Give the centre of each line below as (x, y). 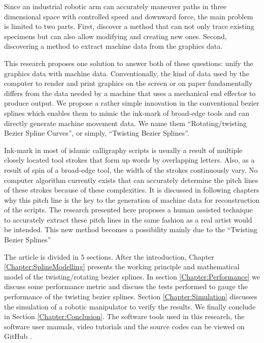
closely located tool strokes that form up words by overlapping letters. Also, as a (129, 160)
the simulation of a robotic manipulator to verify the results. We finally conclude (130, 306)
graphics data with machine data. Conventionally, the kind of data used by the (127, 73)
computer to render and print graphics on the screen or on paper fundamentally (128, 83)
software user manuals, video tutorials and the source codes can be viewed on (124, 326)
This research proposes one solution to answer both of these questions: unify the (129, 63)
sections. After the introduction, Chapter (151, 256)
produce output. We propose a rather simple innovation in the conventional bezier (132, 103)
